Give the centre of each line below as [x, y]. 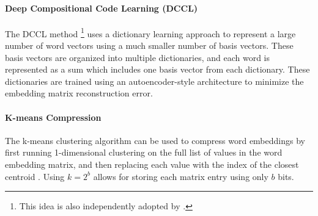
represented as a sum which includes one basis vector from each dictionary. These [157, 69]
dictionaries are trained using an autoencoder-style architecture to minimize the [154, 81]
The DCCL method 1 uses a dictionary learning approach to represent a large [150, 32]
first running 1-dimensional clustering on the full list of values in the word [144, 152]
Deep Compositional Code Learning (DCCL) [102, 8]
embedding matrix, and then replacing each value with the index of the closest [152, 164]
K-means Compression [53, 117]
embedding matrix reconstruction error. [79, 93]
